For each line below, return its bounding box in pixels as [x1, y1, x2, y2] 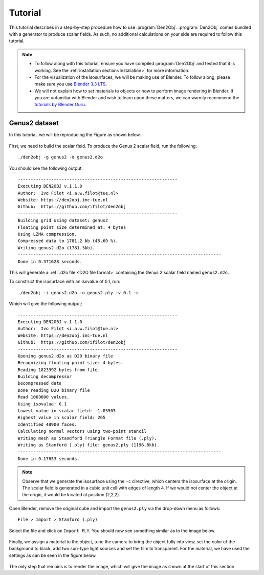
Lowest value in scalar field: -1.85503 [18, 408, 116, 414]
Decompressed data [18, 380, 62, 386]
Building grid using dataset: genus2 [18, 218, 109, 223]
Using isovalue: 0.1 [18, 401, 67, 407]
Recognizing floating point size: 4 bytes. [18, 360, 124, 366]
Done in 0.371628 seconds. [18, 259, 83, 264]
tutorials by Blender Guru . [34, 102, 87, 108]
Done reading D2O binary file [18, 387, 90, 393]
